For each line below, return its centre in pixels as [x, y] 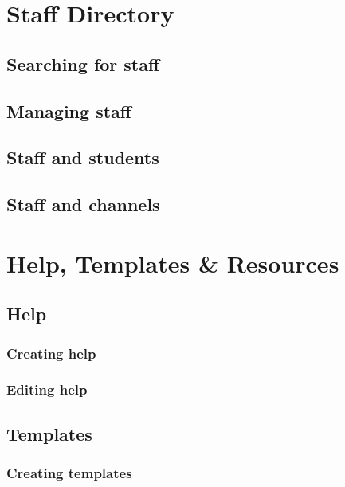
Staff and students [83, 157]
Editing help [47, 389]
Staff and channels [83, 204]
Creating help [51, 353]
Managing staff [69, 110]
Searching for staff [83, 63]
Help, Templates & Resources [173, 263]
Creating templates [69, 473]
